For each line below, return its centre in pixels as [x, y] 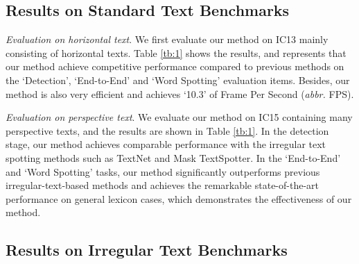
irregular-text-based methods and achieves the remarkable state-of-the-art [163, 185]
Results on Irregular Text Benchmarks [147, 250]
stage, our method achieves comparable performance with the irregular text [166, 144]
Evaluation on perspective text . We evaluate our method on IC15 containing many [179, 117]
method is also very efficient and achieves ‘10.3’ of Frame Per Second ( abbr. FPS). [180, 93]
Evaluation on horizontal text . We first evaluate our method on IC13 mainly [167, 39]
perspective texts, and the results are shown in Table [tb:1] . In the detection [167, 130]
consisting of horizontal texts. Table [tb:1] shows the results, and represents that [176, 52]
